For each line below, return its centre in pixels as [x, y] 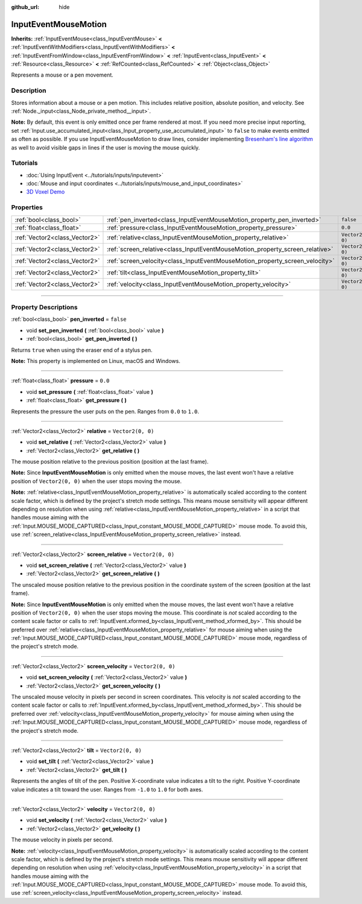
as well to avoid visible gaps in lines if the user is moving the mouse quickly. [106, 147]
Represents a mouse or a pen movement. [62, 75]
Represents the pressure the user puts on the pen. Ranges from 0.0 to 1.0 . [105, 411]
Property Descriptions [44, 307]
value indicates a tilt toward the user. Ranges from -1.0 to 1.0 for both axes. [107, 789]
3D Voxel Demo [46, 192]
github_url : [25, 7]
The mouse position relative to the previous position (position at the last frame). [110, 462]
